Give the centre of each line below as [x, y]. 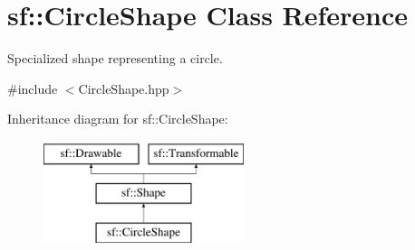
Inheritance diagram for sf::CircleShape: [118, 119]
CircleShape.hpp [124, 88]
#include [33, 88]
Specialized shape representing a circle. [115, 58]
